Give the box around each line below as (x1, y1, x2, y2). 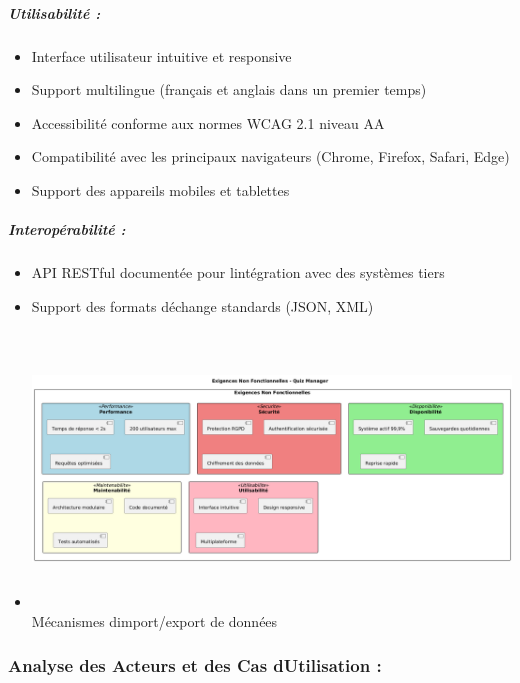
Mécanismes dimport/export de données (31, 610, 278, 631)
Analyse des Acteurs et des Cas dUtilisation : (8, 653, 382, 678)
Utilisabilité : (8, 2, 101, 23)
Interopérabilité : (8, 219, 126, 240)
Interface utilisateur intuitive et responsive (31, 45, 292, 66)
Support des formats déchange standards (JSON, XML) (31, 295, 374, 316)
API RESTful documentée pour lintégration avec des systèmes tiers (31, 262, 445, 283)
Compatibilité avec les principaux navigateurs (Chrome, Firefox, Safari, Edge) (31, 146, 510, 167)
